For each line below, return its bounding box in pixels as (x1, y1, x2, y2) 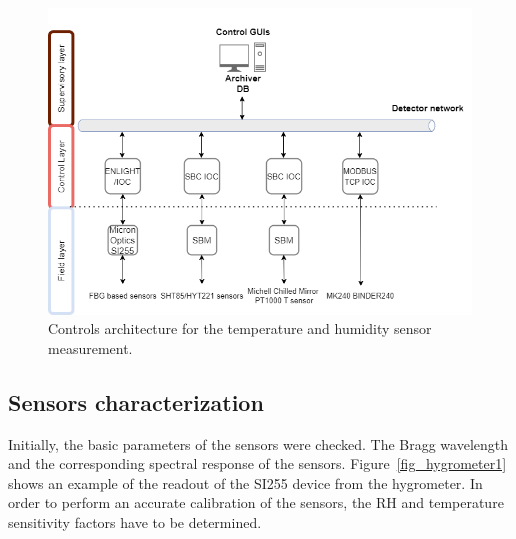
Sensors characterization (8, 386, 264, 417)
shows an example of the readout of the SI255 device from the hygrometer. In (8, 472, 483, 493)
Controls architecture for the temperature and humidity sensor (48, 318, 432, 339)
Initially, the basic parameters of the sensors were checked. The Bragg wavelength (8, 433, 509, 454)
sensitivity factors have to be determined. (8, 512, 262, 533)
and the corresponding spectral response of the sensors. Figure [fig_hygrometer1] (8, 453, 507, 474)
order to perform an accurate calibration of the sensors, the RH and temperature (8, 492, 504, 513)
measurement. (48, 337, 133, 358)
